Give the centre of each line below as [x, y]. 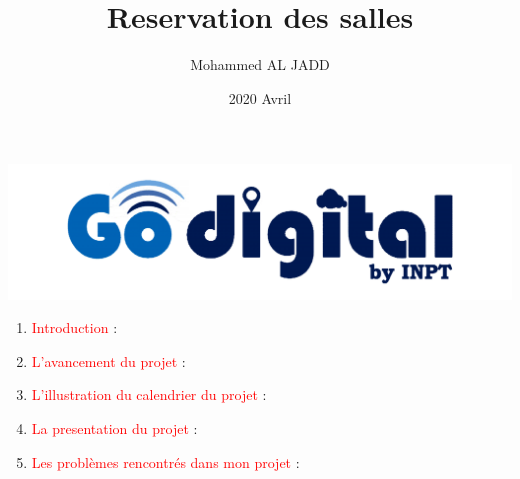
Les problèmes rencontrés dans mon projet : [165, 461]
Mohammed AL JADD [260, 64]
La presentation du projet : [114, 428]
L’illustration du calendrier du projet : [149, 394]
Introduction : [74, 327]
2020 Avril [260, 97]
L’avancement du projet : [108, 360]
